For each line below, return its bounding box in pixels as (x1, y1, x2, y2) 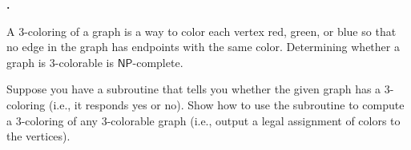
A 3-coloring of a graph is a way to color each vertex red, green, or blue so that (6, 22, 397, 39)
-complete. (132, 53, 183, 70)
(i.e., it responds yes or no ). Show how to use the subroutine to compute (48, 96, 405, 112)
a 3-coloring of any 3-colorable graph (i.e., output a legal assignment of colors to (6, 112, 401, 128)
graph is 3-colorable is (6, 53, 115, 70)
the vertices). (6, 128, 71, 144)
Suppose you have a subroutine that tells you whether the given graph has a (6, 81, 381, 97)
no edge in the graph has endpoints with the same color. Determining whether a (6, 38, 400, 55)
